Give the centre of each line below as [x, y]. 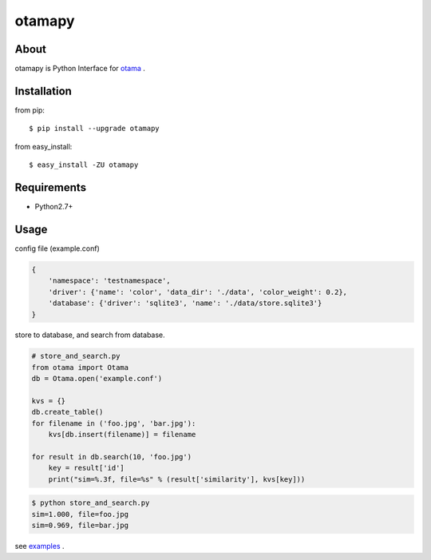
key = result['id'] [87, 468]
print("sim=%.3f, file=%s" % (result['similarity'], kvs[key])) [177, 479]
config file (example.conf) [57, 248]
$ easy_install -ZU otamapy [84, 165]
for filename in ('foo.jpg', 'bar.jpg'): [114, 423]
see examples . [40, 546]
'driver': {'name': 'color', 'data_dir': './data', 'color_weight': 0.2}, [198, 292]
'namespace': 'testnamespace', [109, 281]
